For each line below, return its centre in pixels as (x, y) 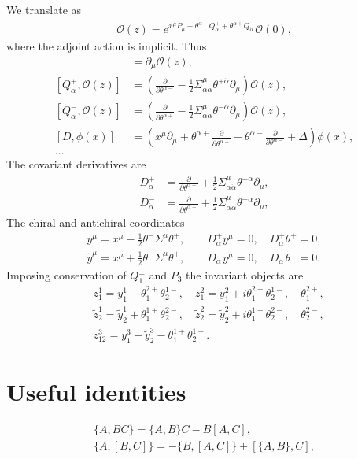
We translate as (44, 9)
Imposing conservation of (66, 274)
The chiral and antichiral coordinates (96, 222)
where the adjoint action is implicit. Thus (107, 46)
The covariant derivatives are (76, 164)
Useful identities (96, 392)
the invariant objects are (245, 274)
